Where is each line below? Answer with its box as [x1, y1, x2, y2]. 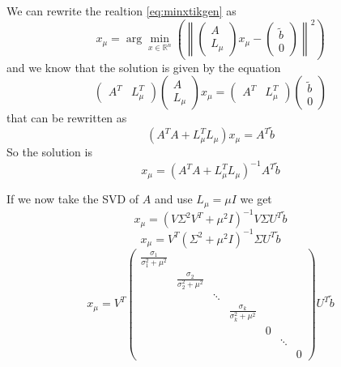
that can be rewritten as [6, 109, 127, 126]
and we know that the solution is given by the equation [6, 58, 281, 75]
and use [154, 190, 193, 207]
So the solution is [6, 143, 92, 160]
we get [240, 190, 272, 207]
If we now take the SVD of [6, 190, 139, 207]
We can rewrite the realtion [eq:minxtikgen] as [6, 2, 237, 19]
